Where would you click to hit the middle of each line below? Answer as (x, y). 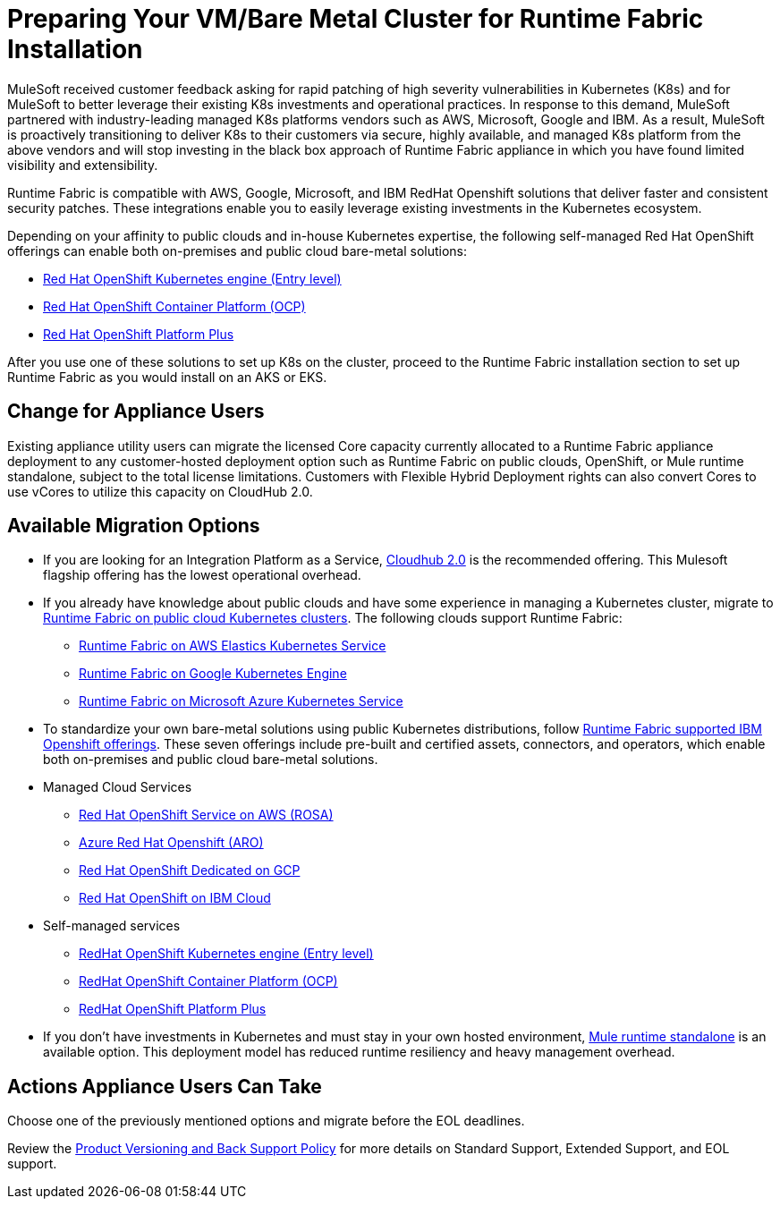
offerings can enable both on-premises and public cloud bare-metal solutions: (237, 251)
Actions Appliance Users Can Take (165, 1086)
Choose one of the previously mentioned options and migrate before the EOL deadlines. (266, 1121)
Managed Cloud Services (118, 787)
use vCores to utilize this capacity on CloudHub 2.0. (160, 491)
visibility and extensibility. (83, 165)
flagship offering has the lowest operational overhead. (202, 575)
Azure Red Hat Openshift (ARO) (171, 843)
